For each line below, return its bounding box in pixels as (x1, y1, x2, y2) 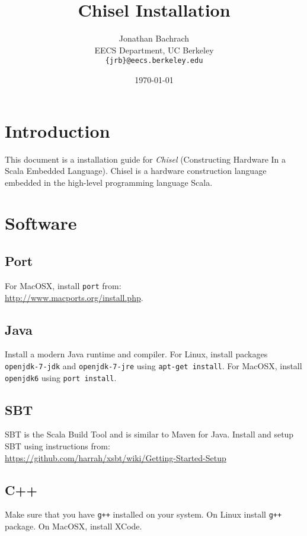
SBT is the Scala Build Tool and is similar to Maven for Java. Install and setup (5, 428, 294, 440)
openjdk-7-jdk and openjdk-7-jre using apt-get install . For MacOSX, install (5, 359, 302, 372)
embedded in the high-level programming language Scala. (5, 176, 213, 188)
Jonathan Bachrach (119, 32, 190, 45)
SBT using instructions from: (5, 440, 110, 452)
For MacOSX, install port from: (5, 279, 121, 291)
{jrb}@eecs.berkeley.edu (105, 56, 203, 65)
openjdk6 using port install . (5, 371, 117, 383)
